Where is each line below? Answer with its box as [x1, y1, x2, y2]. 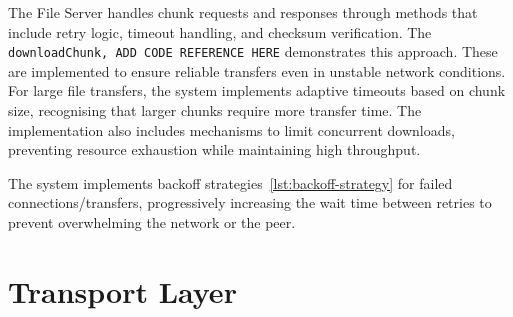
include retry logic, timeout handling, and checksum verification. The [8, 21, 432, 42]
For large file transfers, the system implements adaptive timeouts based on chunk [8, 80, 506, 101]
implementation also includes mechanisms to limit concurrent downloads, [8, 119, 455, 140]
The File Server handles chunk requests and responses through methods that [8, 2, 478, 22]
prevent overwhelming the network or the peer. [8, 212, 296, 232]
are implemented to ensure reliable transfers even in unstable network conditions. [8, 60, 506, 81]
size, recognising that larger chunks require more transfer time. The [8, 100, 422, 121]
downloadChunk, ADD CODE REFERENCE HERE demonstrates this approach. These [8, 41, 498, 62]
